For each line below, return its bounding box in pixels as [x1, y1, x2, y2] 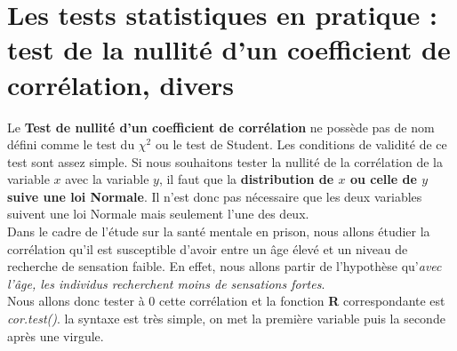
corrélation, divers [7, 66, 235, 102]
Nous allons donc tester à [7, 291, 145, 310]
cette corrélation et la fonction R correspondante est [158, 291, 445, 310]
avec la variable [65, 170, 149, 188]
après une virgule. [7, 326, 104, 345]
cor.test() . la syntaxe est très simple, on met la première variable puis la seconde [7, 309, 445, 328]
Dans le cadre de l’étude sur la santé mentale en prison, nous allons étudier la [7, 222, 430, 241]
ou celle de [349, 170, 417, 188]
